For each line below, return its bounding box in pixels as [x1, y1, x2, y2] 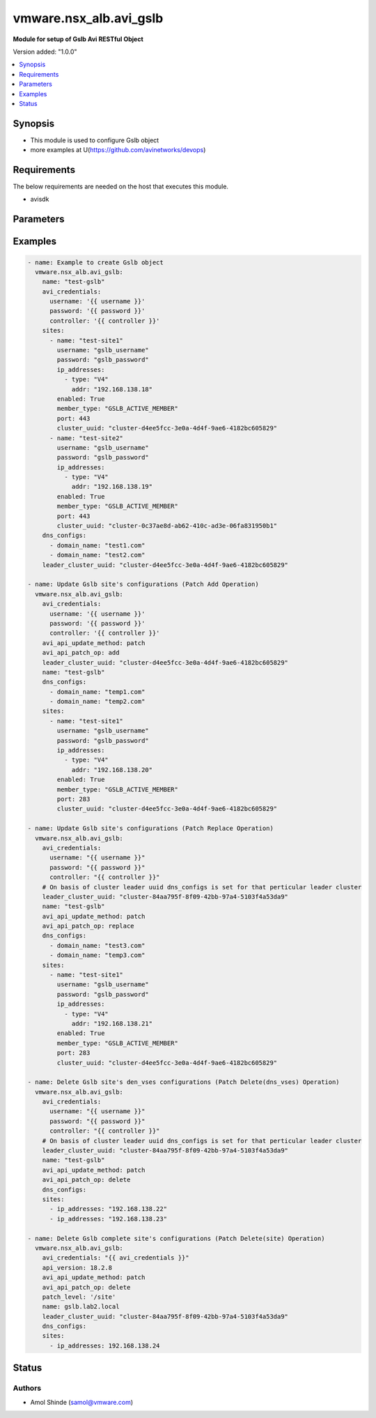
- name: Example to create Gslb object [27, 258, 164, 266]
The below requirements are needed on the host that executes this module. [13, 182, 229, 191]
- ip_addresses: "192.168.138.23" [49, 1214, 167, 1223]
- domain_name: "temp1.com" [49, 688, 146, 695]
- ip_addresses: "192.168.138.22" [49, 1205, 167, 1213]
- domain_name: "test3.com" [49, 942, 146, 949]
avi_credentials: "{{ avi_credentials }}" [42, 1254, 189, 1262]
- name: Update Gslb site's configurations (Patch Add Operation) [27, 580, 259, 589]
